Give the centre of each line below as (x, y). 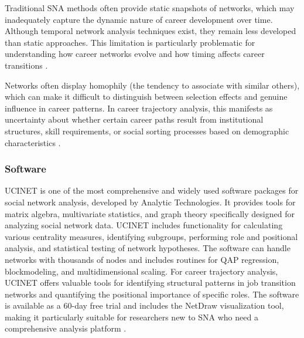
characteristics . (33, 142)
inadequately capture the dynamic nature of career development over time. (139, 19)
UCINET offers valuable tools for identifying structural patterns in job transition (150, 283)
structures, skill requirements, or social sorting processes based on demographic (147, 131)
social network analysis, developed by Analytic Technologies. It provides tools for (150, 202)
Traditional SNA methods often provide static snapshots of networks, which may (150, 8)
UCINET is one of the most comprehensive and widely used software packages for (152, 190)
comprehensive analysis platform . (66, 328)
